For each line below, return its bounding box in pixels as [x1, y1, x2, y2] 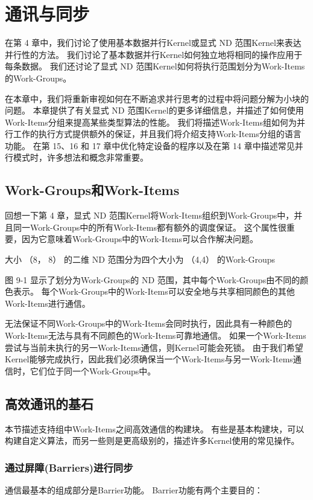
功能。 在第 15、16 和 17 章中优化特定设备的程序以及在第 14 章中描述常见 [5, 139, 295, 152]
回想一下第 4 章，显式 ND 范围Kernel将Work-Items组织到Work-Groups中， [5, 209, 294, 222]
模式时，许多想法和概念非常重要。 [13, 151, 148, 164]
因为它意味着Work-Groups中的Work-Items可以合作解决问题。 [21, 232, 258, 245]
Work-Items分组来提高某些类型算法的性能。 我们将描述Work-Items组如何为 [5, 115, 297, 128]
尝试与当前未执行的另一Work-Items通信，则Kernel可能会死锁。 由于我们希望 [5, 341, 303, 353]
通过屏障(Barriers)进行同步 [5, 460, 133, 475]
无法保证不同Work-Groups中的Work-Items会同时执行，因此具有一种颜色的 [5, 317, 292, 330]
